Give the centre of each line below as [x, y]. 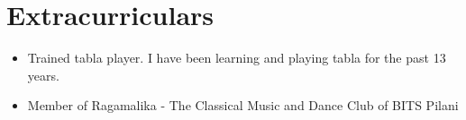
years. [43, 75]
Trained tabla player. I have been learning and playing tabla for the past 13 [237, 58]
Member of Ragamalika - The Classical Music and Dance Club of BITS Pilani [243, 105]
